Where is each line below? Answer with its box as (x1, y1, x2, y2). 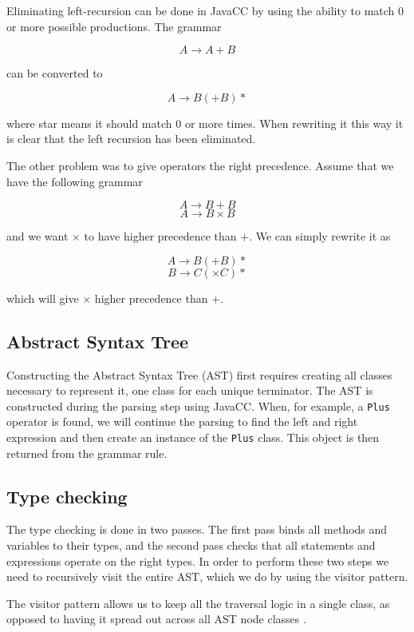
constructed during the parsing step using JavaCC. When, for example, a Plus (6, 397, 390, 414)
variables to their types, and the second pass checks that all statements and (6, 537, 376, 554)
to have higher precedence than (84, 228, 237, 244)
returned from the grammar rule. (6, 444, 168, 461)
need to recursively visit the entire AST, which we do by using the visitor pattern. (6, 568, 408, 585)
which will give (6, 289, 79, 306)
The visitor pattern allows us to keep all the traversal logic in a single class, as (6, 594, 390, 611)
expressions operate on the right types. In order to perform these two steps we (6, 552, 389, 569)
